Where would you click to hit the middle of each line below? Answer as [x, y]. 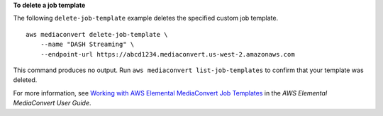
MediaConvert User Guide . [52, 103]
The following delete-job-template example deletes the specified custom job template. [146, 18]
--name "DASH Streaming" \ [87, 45]
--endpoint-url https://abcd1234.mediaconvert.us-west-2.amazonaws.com [167, 54]
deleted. [25, 80]
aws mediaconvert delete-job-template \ [97, 34]
